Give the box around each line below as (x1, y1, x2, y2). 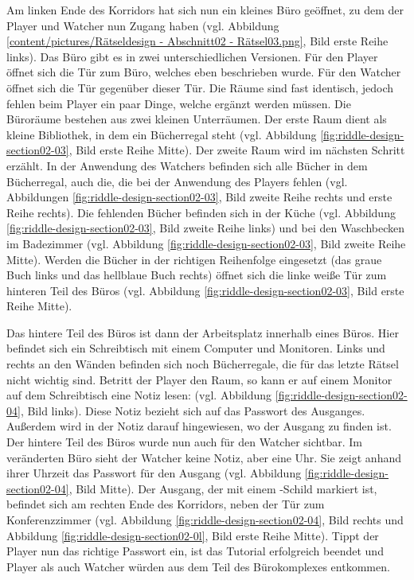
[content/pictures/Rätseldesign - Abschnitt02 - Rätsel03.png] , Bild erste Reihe (6, 33, 389, 49)
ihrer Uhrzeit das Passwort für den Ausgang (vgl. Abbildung (6, 465, 302, 481)
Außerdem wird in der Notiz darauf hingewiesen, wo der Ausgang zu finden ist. (6, 418, 392, 434)
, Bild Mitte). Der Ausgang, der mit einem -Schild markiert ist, (68, 480, 377, 496)
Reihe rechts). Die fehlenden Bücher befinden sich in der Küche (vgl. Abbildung (6, 204, 396, 220)
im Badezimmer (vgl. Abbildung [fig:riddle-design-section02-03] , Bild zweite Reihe (6, 235, 406, 251)
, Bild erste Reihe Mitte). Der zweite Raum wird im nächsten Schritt (68, 142, 405, 158)
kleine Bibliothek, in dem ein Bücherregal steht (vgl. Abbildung (6, 126, 317, 142)
